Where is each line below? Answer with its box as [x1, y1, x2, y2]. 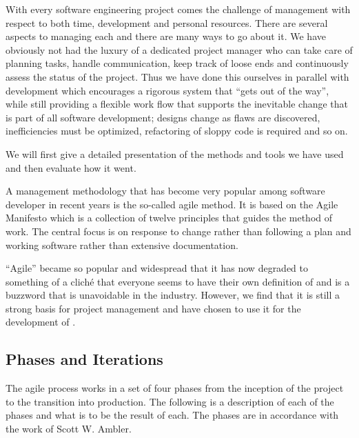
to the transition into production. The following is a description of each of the [6, 394, 334, 408]
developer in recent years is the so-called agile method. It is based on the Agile [6, 197, 338, 211]
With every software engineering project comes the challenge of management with [6, 2, 351, 16]
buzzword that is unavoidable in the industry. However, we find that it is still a [6, 288, 340, 302]
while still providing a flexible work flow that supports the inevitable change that [6, 97, 348, 111]
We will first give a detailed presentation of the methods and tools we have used [6, 146, 344, 161]
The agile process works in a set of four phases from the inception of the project [6, 381, 344, 395]
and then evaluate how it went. [6, 160, 136, 175]
